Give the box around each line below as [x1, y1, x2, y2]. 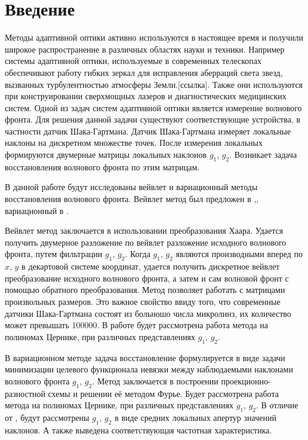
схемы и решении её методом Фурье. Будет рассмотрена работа [48, 387, 279, 399]
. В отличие [256, 399, 298, 411]
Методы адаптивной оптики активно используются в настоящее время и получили [5, 31, 304, 44]
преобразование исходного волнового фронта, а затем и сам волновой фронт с [5, 271, 289, 284]
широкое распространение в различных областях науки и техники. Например [5, 42, 285, 55]
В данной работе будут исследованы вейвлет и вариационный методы [5, 181, 258, 193]
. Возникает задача [229, 148, 297, 161]
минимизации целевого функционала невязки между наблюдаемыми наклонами [5, 363, 293, 375]
